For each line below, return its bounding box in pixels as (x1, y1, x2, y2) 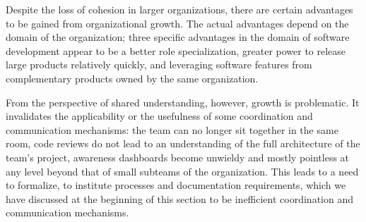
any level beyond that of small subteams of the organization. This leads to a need (6, 164, 359, 178)
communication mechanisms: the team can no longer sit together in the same (6, 122, 338, 137)
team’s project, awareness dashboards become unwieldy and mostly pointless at (6, 149, 350, 164)
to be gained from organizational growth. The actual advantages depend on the (6, 16, 349, 30)
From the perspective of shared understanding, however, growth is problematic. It (6, 94, 360, 109)
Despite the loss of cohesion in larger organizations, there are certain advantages (6, 2, 353, 16)
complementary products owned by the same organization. (6, 70, 259, 85)
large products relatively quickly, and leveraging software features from (6, 57, 312, 72)
